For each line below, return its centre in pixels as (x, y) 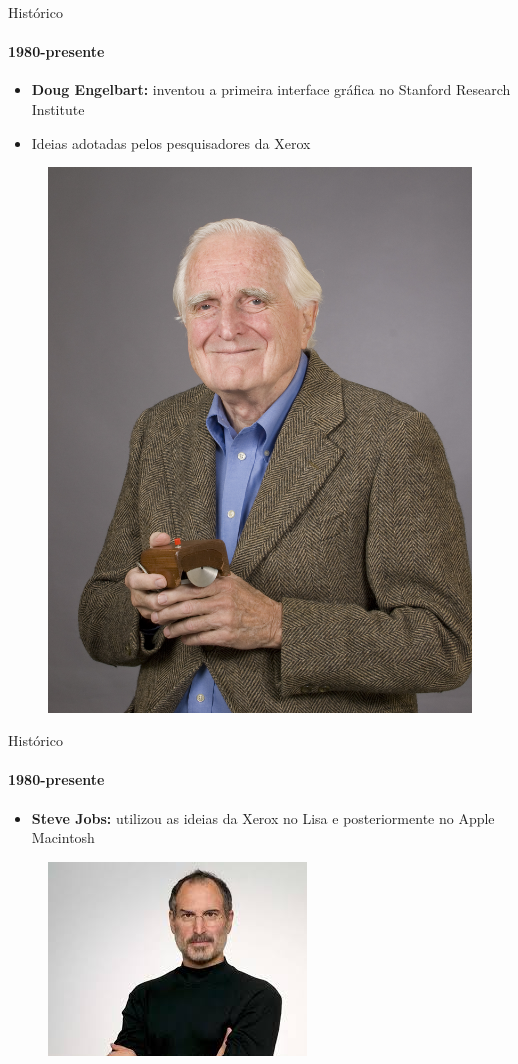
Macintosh (63, 837)
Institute (58, 108)
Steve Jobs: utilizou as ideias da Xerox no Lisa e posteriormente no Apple (263, 817)
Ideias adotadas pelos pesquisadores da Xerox (171, 142)
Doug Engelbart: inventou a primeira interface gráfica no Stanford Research (271, 89)
